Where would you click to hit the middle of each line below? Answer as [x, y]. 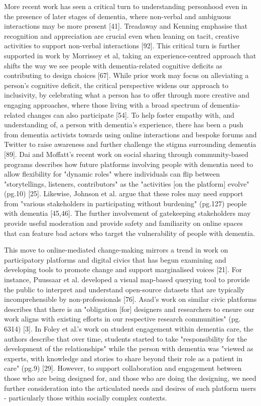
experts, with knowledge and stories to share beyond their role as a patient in [123, 358]
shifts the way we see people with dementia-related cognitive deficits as [113, 65]
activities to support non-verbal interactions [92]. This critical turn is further [122, 46]
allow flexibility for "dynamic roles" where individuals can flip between [112, 174]
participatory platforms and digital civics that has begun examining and [115, 259]
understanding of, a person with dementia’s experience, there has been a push [124, 125]
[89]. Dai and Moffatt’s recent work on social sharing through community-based [126, 154]
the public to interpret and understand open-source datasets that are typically [124, 289]
